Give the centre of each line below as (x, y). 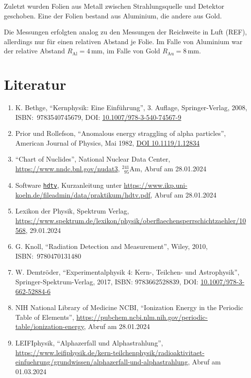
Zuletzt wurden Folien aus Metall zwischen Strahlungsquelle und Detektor (114, 6)
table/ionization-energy (50, 326)
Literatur (35, 84)
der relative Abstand (34, 51)
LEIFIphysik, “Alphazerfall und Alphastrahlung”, (89, 343)
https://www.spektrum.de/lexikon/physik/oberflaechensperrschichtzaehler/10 (131, 221)
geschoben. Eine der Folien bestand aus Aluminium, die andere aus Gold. (113, 15)
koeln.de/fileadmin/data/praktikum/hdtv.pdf (83, 194)
